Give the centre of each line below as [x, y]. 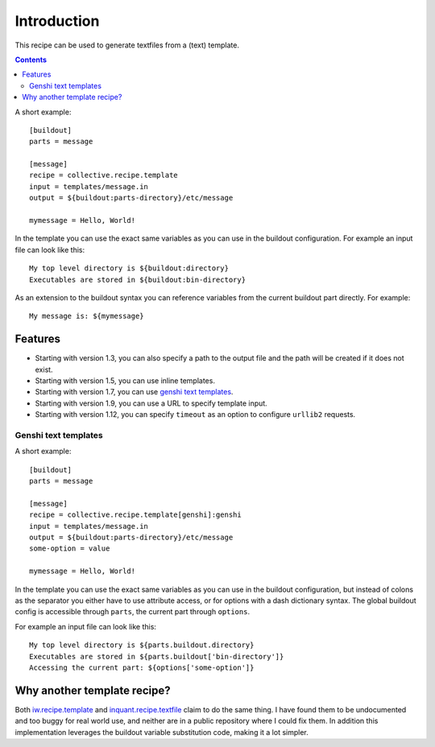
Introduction [57, 21]
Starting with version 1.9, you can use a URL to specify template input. [151, 403]
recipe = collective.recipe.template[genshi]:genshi [135, 515]
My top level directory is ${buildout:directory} [129, 268]
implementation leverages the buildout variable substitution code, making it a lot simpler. [162, 732]
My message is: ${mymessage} [87, 316]
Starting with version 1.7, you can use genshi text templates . [134, 392]
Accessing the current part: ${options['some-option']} [142, 668]
